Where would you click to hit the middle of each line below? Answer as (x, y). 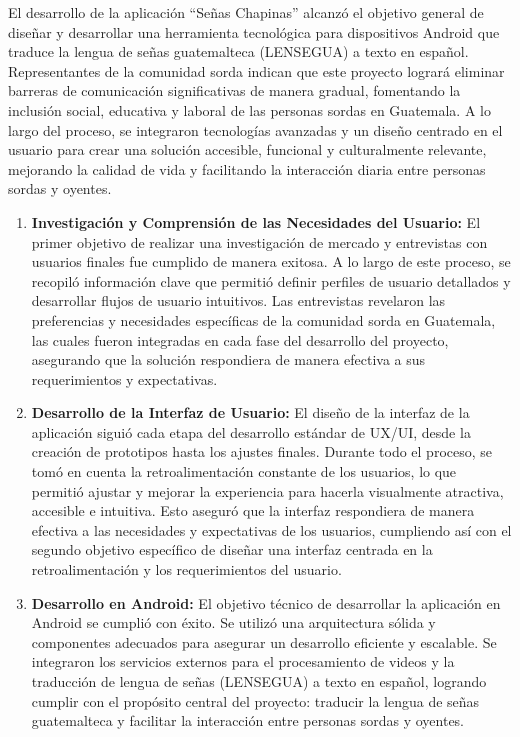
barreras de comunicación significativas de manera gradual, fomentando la (234, 90)
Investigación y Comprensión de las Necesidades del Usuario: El (256, 221)
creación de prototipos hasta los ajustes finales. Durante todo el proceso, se (262, 451)
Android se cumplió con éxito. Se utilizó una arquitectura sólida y (233, 622)
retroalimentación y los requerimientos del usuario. (186, 569)
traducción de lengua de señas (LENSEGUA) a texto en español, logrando (259, 681)
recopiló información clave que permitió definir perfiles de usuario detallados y (271, 280)
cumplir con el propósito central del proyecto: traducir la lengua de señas (255, 700)
